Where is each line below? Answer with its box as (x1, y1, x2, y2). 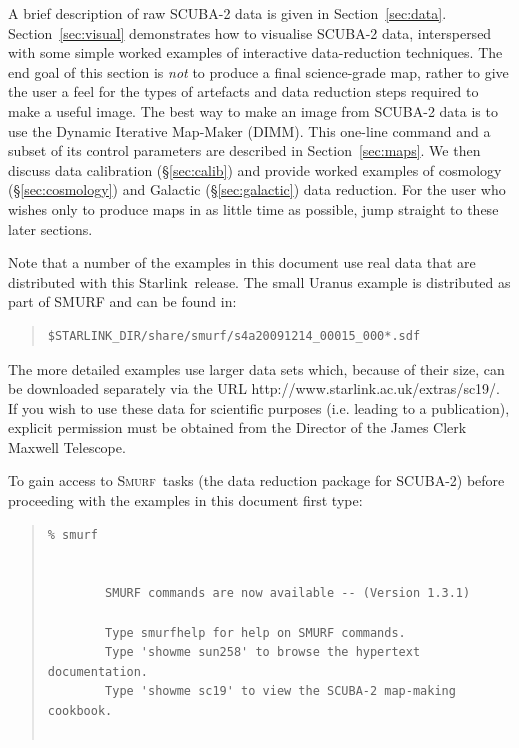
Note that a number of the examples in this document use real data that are (8, 252, 476, 273)
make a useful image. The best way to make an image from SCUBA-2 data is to (8, 100, 498, 121)
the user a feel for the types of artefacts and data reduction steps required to (8, 81, 479, 102)
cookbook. (47, 704, 113, 718)
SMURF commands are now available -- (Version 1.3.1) (105, 586, 471, 601)
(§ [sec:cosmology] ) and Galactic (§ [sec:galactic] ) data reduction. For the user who (8, 179, 506, 200)
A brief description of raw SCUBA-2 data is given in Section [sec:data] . (8, 3, 447, 23)
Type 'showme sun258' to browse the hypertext (105, 645, 421, 660)
